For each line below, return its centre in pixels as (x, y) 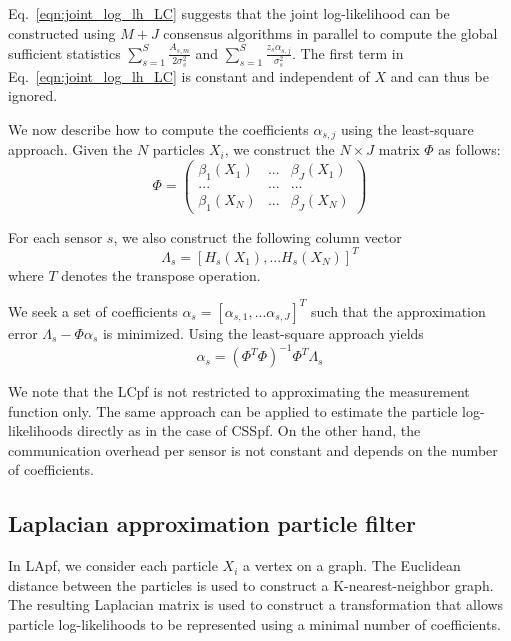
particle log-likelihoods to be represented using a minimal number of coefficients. (254, 624)
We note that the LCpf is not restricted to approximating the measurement (239, 391)
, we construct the (279, 149)
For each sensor (55, 236)
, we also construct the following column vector (257, 236)
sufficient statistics (64, 52)
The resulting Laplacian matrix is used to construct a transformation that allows (256, 604)
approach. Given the (70, 149)
